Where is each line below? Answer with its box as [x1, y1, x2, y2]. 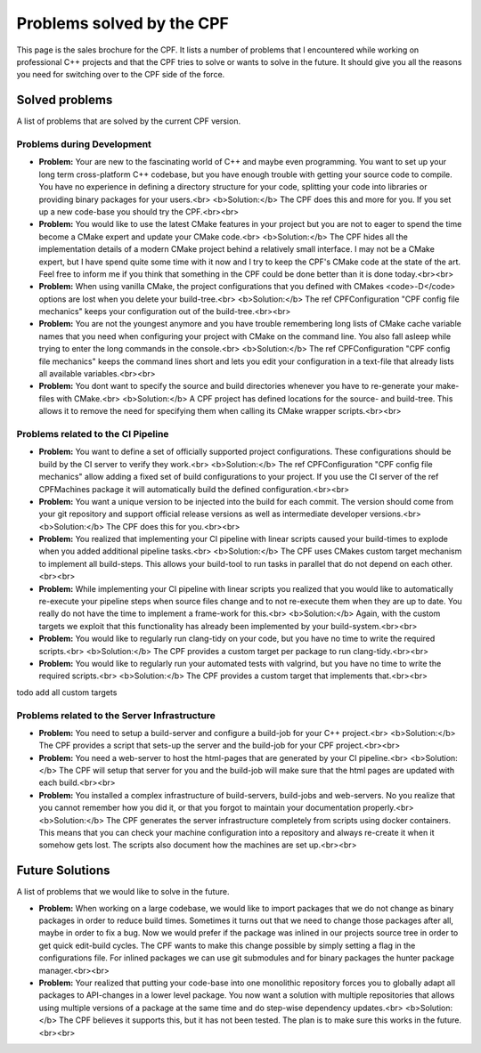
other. [430, 558, 453, 569]
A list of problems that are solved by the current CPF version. [16, 116, 240, 126]
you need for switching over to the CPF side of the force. [16, 69, 225, 80]
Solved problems [16, 93, 113, 108]
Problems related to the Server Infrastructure [16, 709, 216, 721]
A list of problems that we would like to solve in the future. [16, 887, 230, 897]
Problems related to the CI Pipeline [16, 427, 169, 440]
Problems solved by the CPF [16, 13, 229, 33]
